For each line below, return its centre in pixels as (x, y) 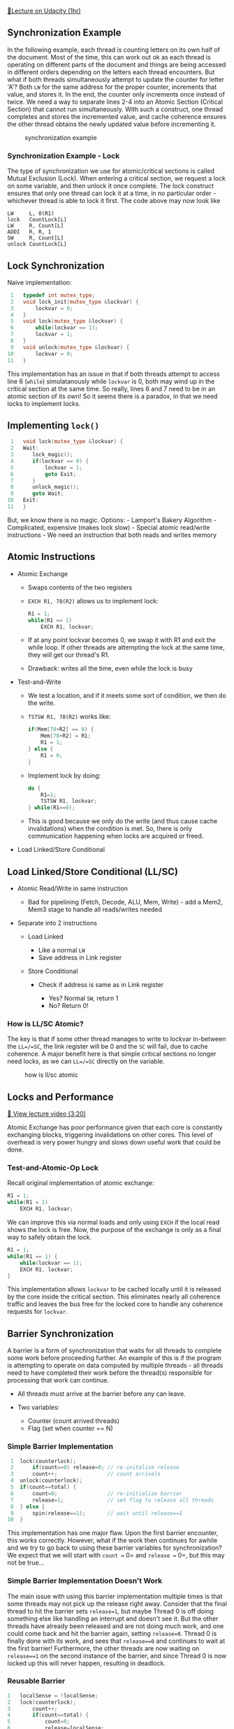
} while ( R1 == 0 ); (51, 808)
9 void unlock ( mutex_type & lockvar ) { (70, 347)
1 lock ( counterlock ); (43, 1461)
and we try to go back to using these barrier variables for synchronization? (115, 1548)
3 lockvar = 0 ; (42, 308)
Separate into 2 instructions (57, 923)
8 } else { (28, 1506)
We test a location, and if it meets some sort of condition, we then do (127, 696)
